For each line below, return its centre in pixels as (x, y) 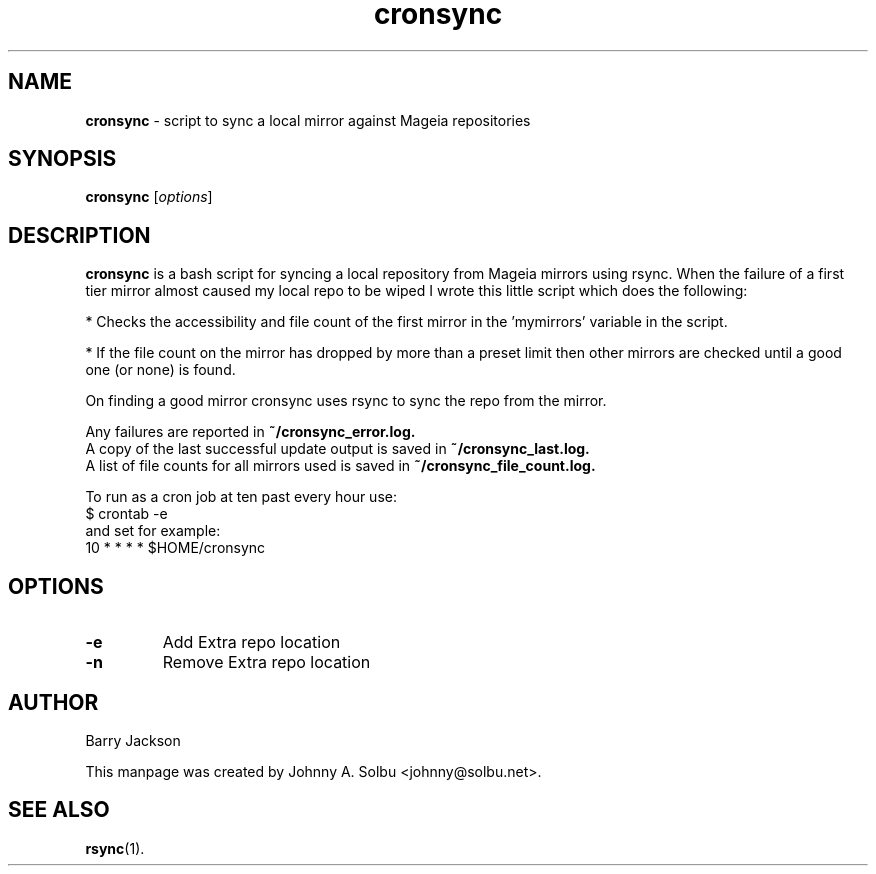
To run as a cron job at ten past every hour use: (241, 497)
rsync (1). (115, 848)
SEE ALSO (59, 810)
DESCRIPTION (79, 235)
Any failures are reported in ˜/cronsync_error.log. (250, 432)
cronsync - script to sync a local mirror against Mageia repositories (308, 120)
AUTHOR (53, 702)
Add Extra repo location (251, 642)
